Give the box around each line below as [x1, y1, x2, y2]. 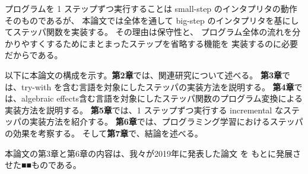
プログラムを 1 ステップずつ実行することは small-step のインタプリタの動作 [5, 2, 297, 14]
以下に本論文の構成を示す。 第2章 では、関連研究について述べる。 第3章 [5, 68, 282, 81]
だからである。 [5, 49, 63, 61]
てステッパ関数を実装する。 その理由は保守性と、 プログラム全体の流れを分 [5, 26, 301, 38]
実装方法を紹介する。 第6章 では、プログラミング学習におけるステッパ [29, 115, 303, 128]
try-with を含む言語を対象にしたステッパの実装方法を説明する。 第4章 [21, 80, 294, 93]
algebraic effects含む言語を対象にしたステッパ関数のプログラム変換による [21, 92, 303, 105]
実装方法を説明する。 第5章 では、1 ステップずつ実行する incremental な [5, 103, 283, 116]
